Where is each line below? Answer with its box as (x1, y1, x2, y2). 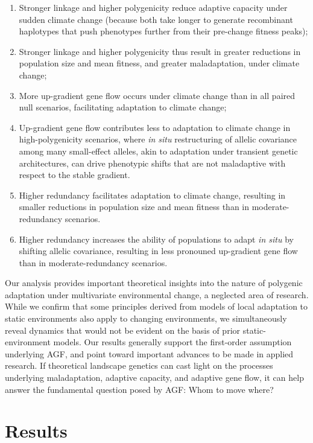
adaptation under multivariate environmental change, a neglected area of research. (5, 288, 309, 301)
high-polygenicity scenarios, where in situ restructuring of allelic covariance (19, 133, 297, 145)
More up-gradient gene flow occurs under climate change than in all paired (19, 89, 296, 101)
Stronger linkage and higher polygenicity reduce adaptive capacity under (19, 1, 288, 13)
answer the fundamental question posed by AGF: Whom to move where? (5, 383, 274, 395)
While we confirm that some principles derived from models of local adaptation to (5, 300, 308, 313)
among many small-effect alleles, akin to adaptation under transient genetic (19, 144, 298, 157)
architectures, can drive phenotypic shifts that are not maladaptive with (19, 156, 286, 169)
